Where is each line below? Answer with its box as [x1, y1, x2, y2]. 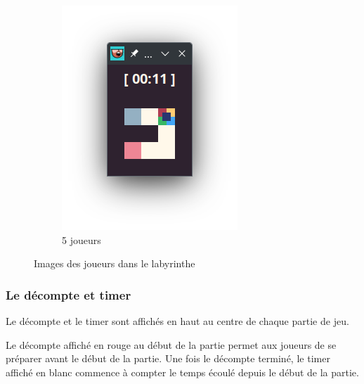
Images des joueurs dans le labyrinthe [34, 256, 195, 271]
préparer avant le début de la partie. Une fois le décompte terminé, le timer [6, 351, 330, 366]
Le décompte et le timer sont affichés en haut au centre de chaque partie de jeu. [6, 314, 349, 328]
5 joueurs [62, 232, 101, 247]
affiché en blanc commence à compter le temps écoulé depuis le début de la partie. [6, 364, 359, 379]
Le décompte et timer [6, 286, 131, 303]
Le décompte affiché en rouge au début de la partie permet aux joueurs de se [6, 337, 337, 352]
